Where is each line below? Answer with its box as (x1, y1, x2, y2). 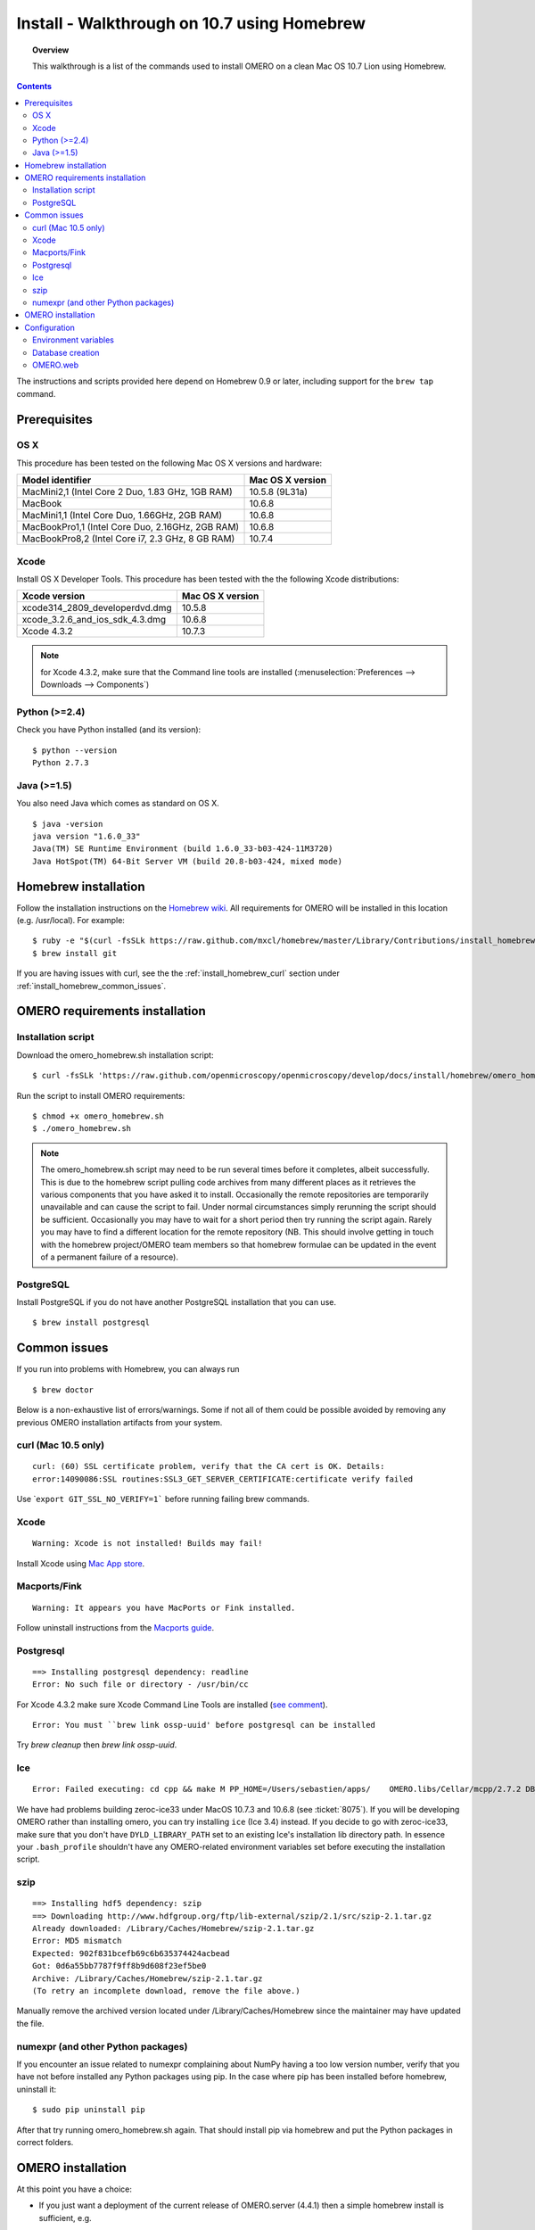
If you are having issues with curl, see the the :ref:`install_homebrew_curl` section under (16, 968, 341, 979)
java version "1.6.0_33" (32, 831, 141, 842)
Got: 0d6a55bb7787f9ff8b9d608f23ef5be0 (32, 1961, 207, 1971)
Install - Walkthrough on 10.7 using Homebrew (16, 13, 366, 33)
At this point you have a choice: (16, 2184, 133, 2194)
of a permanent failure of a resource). (40, 1251, 178, 1262)
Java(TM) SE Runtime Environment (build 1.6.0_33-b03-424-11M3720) (32, 844, 333, 854)
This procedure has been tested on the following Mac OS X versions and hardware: (16, 458, 323, 468)
